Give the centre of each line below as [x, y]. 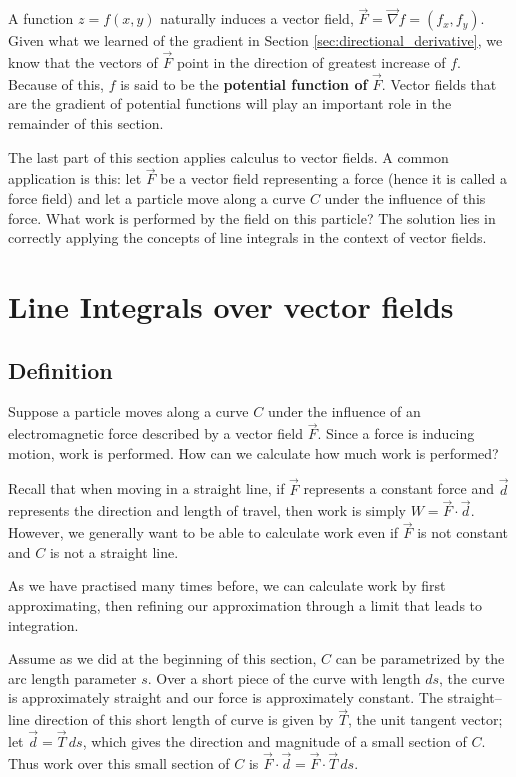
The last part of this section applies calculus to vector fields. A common [228, 156]
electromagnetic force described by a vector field [155, 433]
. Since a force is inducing [396, 433]
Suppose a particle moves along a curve [128, 411]
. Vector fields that [439, 83]
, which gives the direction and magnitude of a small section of [274, 741]
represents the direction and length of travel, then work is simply [207, 510]
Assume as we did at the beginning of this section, [162, 658]
